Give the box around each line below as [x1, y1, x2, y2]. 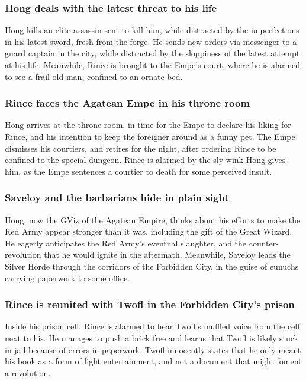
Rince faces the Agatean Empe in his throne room [5, 95, 250, 110]
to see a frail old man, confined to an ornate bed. [5, 70, 183, 82]
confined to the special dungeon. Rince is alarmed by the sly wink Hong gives [5, 153, 286, 166]
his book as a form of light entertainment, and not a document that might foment [5, 355, 302, 367]
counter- [249, 236, 279, 249]
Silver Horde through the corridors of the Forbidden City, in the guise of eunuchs [5, 260, 299, 272]
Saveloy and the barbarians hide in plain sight [5, 190, 229, 205]
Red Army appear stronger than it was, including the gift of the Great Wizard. [5, 225, 292, 238]
